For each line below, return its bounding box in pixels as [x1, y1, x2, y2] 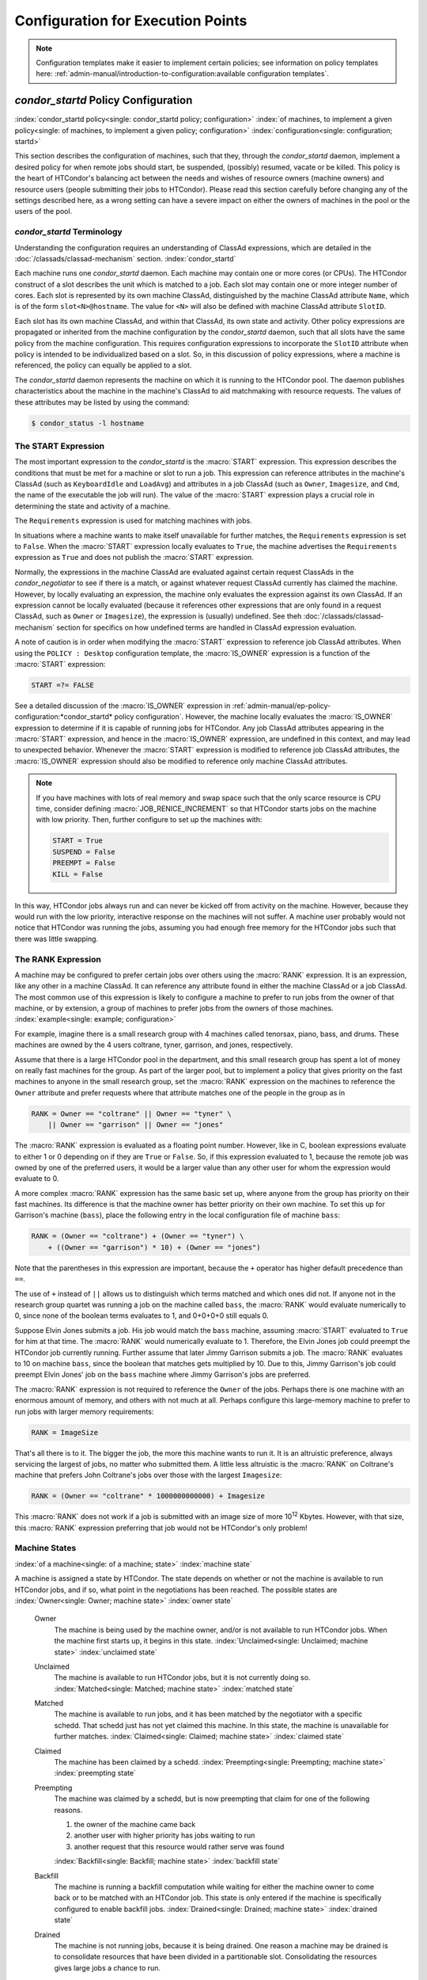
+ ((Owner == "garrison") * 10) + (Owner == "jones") [47, 1243, 261, 1251]
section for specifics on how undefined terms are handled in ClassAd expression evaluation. [56, 623, 357, 632]
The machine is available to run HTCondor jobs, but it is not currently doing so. [54, 1673, 311, 1682]
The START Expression [14, 440, 105, 451]
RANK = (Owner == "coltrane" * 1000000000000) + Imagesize [31, 1491, 265, 1501]
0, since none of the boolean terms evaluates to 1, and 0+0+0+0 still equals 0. [14, 1311, 269, 1320]
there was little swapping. [14, 934, 99, 943]
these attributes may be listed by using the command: [14, 397, 190, 407]
